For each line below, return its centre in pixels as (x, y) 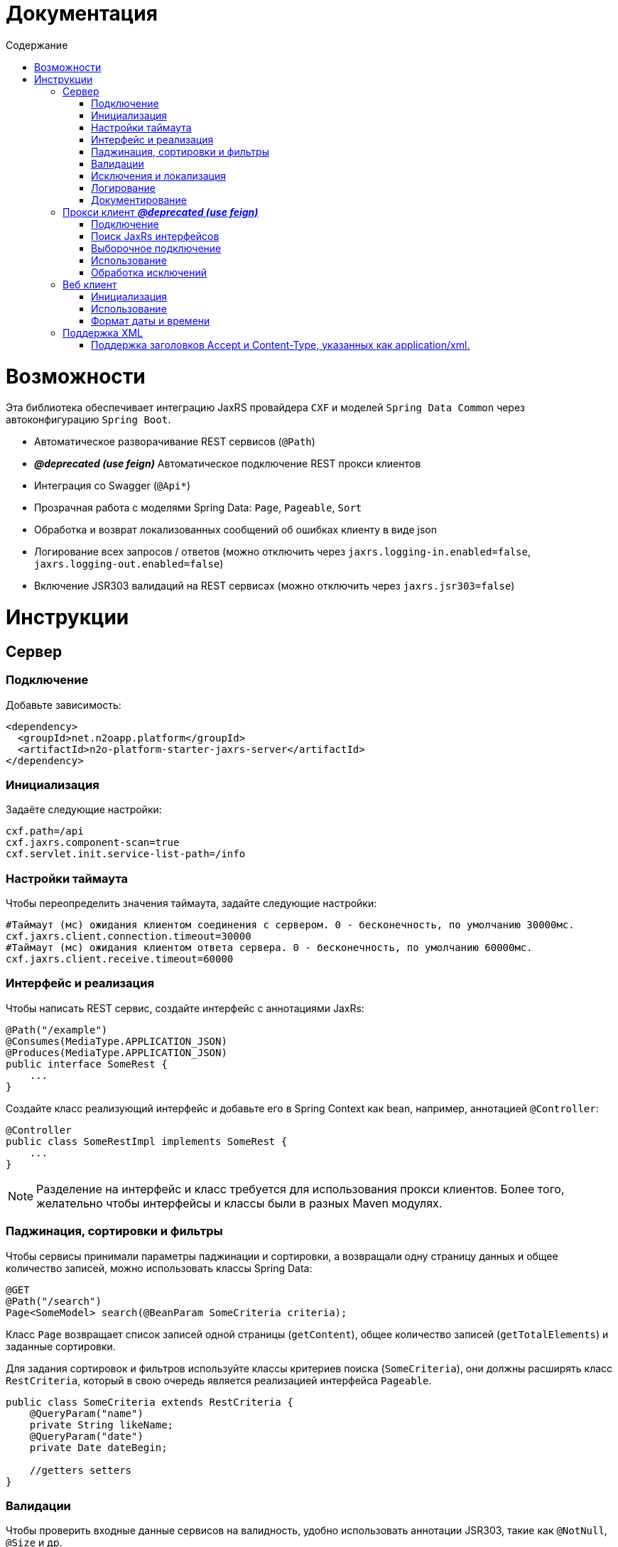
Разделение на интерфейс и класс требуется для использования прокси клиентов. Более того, (300, 1189)
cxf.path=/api (45, 831)
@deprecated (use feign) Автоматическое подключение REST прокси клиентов (228, 464)
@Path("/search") (54, 1301)
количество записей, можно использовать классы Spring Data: (159, 1268)
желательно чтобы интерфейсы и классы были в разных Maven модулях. (239, 1203)
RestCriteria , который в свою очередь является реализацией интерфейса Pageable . (219, 1380)
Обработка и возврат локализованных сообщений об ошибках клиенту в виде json (235, 530)
